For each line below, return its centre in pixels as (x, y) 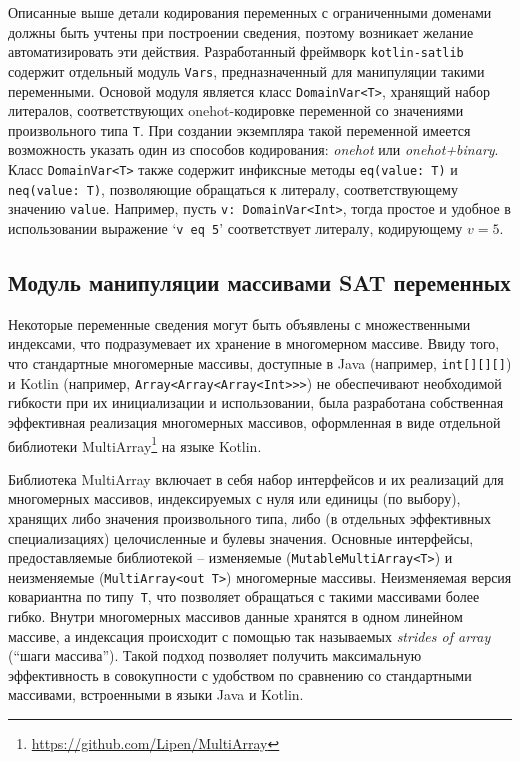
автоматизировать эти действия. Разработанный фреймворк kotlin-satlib (236, 51)
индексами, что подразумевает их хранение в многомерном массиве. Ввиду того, (254, 343)
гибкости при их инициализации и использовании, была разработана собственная (256, 402)
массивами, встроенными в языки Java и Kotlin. (156, 694)
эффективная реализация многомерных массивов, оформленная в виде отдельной (254, 421)
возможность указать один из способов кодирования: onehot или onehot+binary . (253, 149)
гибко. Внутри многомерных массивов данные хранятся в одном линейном (235, 616)
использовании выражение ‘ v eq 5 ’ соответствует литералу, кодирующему (235, 227)
